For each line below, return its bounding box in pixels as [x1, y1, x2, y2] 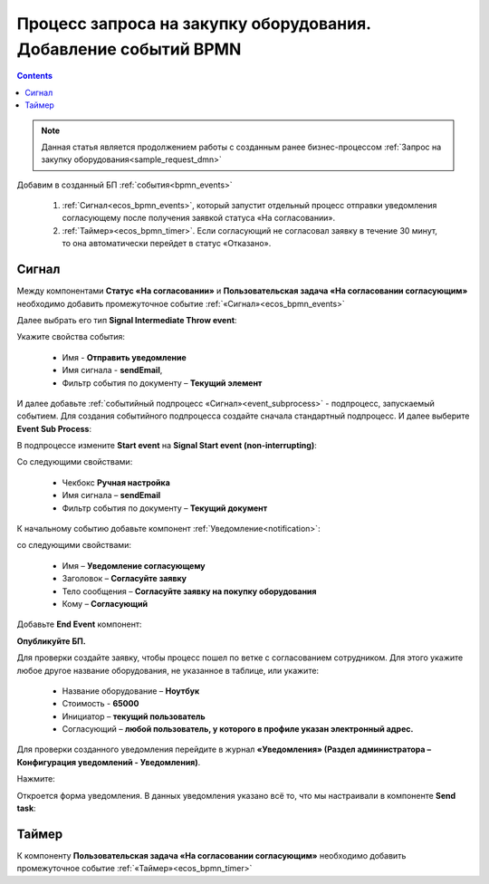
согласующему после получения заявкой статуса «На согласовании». [62, 213, 335, 224]
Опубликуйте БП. [16, 635, 86, 647]
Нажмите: [16, 773, 56, 784]
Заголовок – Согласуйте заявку [62, 573, 187, 584]
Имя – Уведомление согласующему [62, 560, 206, 571]
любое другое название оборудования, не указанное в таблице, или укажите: [16, 665, 320, 676]
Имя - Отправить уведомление [62, 351, 187, 362]
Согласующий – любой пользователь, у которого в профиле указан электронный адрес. [62, 724, 414, 735]
